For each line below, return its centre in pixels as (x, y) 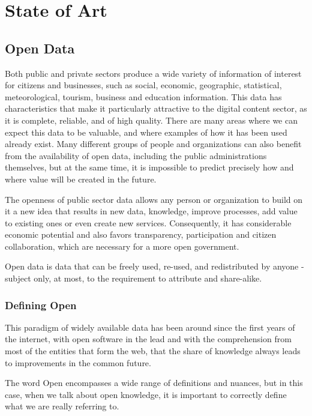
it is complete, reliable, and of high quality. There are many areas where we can (151, 120)
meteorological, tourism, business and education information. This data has (143, 96)
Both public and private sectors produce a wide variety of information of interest (153, 73)
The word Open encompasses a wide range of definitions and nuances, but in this (154, 383)
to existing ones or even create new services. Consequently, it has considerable (148, 222)
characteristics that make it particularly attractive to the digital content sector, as (156, 108)
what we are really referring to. (62, 406)
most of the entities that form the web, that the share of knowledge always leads (153, 351)
